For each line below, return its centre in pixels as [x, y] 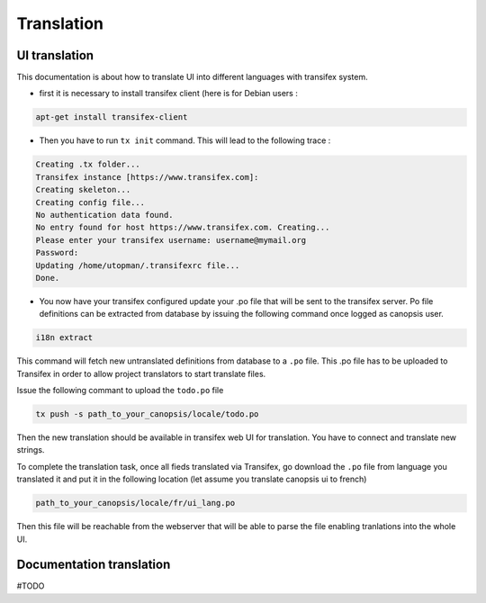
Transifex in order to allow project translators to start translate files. [141, 373]
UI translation [55, 55]
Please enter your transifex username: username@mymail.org [171, 240]
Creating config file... [90, 202]
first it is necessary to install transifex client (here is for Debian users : [169, 94]
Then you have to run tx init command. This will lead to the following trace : [185, 140]
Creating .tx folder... [88, 165]
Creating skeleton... [83, 190]
